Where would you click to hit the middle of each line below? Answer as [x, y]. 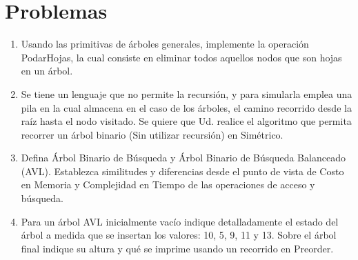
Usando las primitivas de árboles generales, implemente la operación [165, 44]
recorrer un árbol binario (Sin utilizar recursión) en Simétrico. [152, 134]
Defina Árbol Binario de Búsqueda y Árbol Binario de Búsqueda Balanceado [183, 158]
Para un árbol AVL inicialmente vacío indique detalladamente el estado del [180, 221]
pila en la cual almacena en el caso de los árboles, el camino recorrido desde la [186, 107]
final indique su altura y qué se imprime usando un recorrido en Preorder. [177, 248]
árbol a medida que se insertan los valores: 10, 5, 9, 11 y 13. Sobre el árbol [179, 235]
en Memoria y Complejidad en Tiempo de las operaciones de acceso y [168, 184]
